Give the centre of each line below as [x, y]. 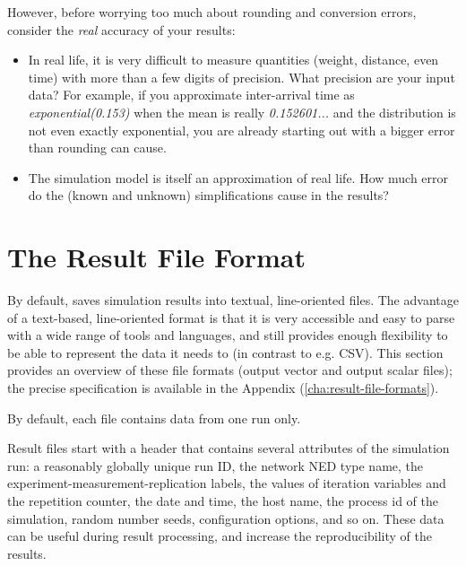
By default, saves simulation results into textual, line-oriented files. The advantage [233, 300]
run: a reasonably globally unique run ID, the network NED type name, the [216, 465]
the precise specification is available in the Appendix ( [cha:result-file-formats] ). [223, 388]
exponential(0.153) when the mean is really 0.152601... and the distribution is [242, 112]
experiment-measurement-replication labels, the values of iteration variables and [227, 483]
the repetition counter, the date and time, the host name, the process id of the [223, 501]
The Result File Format [157, 257]
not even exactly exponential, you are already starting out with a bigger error [242, 130]
